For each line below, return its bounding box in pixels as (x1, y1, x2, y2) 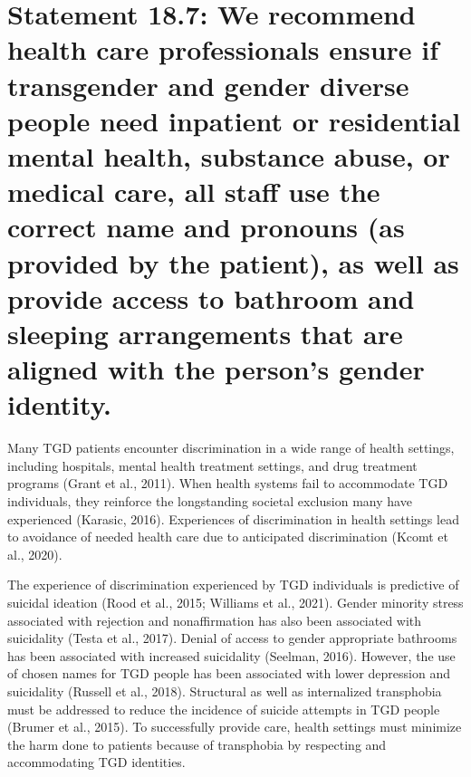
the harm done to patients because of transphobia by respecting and (7, 734, 387, 753)
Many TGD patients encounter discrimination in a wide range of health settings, (7, 438, 455, 457)
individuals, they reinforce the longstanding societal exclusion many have (7, 491, 412, 510)
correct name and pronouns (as (7, 208, 405, 245)
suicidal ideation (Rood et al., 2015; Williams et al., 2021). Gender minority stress (7, 592, 464, 611)
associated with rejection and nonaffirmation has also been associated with (7, 610, 422, 629)
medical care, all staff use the (7, 173, 380, 210)
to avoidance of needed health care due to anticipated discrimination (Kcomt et (7, 527, 449, 546)
